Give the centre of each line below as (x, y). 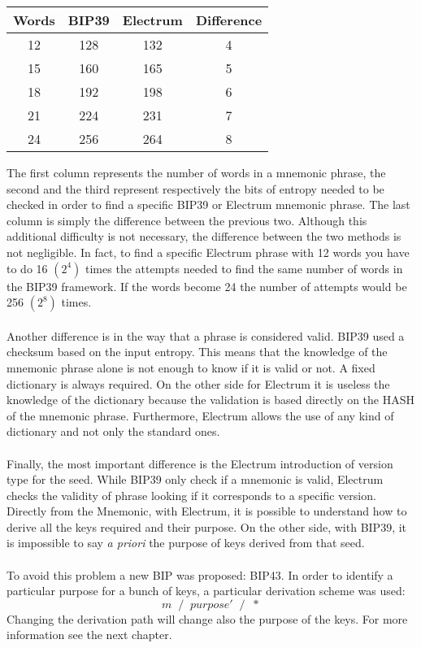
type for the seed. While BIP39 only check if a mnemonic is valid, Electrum (195, 479)
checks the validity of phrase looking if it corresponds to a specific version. (191, 495)
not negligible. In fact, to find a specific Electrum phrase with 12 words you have (208, 252)
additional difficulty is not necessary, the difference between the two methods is (204, 236)
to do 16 (27, 268)
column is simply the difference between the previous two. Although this (187, 220)
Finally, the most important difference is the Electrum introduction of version (200, 463)
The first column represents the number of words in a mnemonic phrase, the (196, 172)
